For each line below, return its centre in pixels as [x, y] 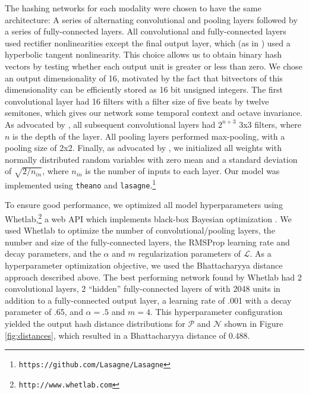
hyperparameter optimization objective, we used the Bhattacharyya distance [144, 265]
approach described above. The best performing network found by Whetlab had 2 [153, 277]
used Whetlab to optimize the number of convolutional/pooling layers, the [140, 230]
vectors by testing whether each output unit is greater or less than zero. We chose [154, 66]
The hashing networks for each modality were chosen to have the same [133, 8]
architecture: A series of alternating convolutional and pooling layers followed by [151, 19]
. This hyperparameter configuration [216, 312]
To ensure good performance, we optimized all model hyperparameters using [144, 205]
